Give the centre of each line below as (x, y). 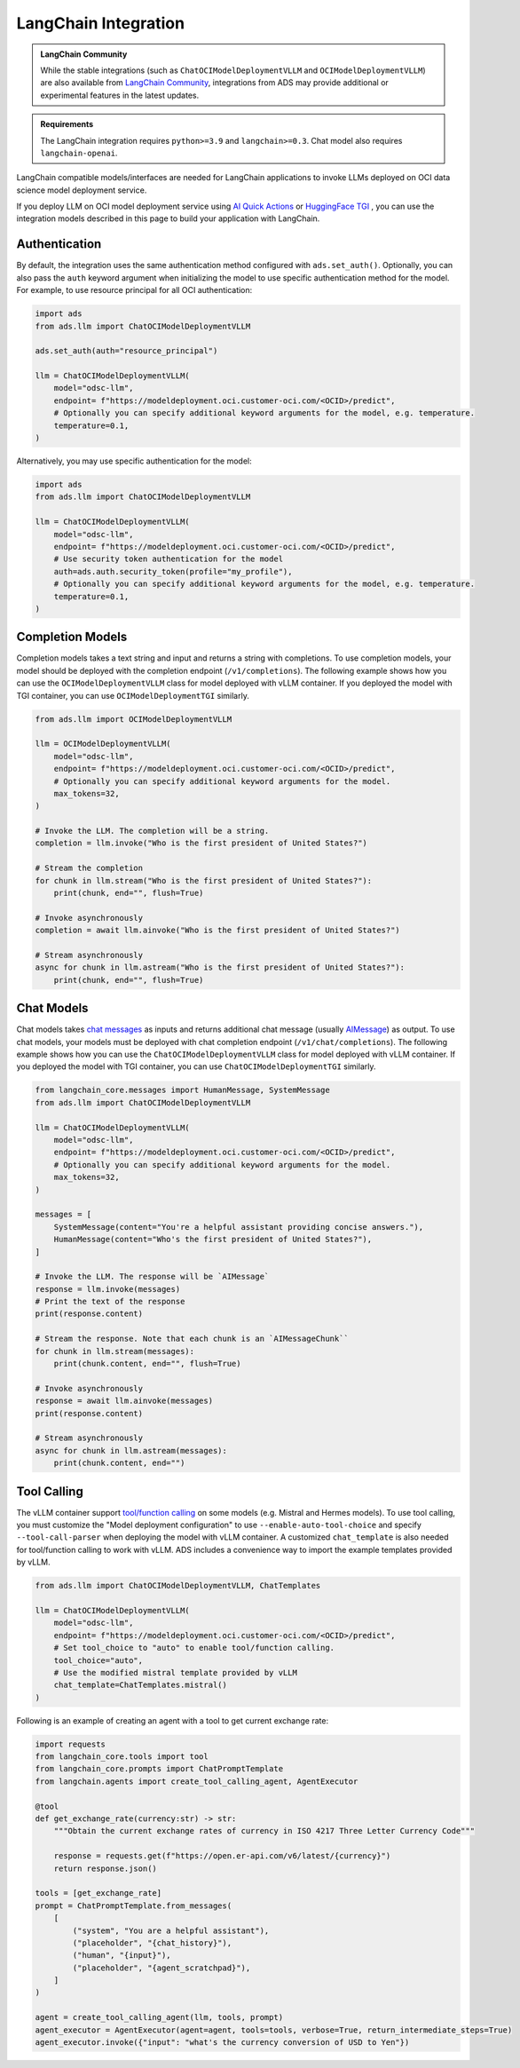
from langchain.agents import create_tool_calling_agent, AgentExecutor (197, 1781)
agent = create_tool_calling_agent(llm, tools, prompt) (159, 2017)
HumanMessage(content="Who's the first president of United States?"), (213, 1240)
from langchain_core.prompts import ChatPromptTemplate (159, 1769)
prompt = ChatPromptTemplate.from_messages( (134, 1906)
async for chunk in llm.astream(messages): (131, 1450)
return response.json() (105, 1868)
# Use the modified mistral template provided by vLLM (175, 1672)
